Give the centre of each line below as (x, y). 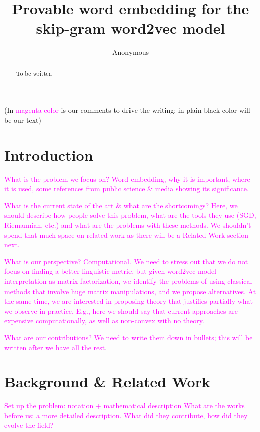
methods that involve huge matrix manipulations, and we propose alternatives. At (130, 291)
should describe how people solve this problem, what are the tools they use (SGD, (130, 215)
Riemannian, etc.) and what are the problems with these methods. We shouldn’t (128, 225)
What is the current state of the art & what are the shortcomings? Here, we (121, 205)
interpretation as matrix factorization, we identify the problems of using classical (128, 281)
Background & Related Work (107, 382)
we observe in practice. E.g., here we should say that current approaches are (121, 310)
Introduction (49, 154)
